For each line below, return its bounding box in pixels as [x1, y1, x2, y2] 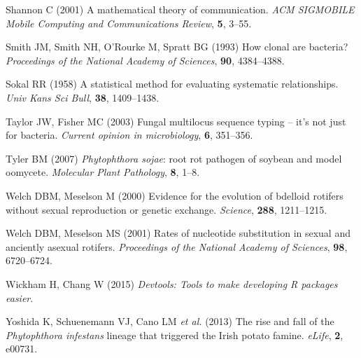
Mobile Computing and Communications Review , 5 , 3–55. [6, 15, 252, 30]
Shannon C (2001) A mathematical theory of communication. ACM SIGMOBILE [6, 2, 355, 16]
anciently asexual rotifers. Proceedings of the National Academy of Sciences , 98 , [6, 239, 348, 254]
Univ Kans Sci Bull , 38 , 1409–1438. [6, 90, 160, 104]
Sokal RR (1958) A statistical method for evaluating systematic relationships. [6, 76, 339, 91]
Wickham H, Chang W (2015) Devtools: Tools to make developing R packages [6, 276, 338, 291]
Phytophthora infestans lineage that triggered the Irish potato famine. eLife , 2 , [6, 327, 344, 342]
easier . [6, 290, 34, 305]
